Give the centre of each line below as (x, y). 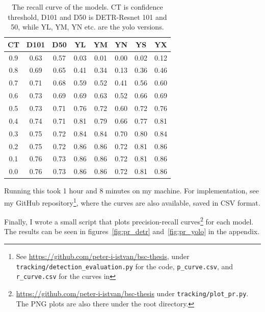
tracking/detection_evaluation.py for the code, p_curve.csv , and (125, 266)
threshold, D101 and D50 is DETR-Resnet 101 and (87, 17)
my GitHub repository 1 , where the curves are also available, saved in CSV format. (132, 202)
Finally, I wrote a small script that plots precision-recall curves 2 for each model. (129, 221)
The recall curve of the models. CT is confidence (87, 7)
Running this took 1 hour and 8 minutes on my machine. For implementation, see (132, 191)
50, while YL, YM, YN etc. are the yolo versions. (87, 27)
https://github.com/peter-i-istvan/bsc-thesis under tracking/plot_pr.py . (132, 293)
